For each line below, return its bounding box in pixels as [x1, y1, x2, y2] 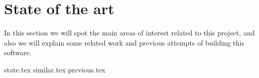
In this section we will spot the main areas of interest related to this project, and [4, 27, 255, 38]
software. [4, 47, 32, 58]
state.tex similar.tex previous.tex [4, 64, 106, 74]
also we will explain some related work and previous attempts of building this [4, 37, 244, 48]
